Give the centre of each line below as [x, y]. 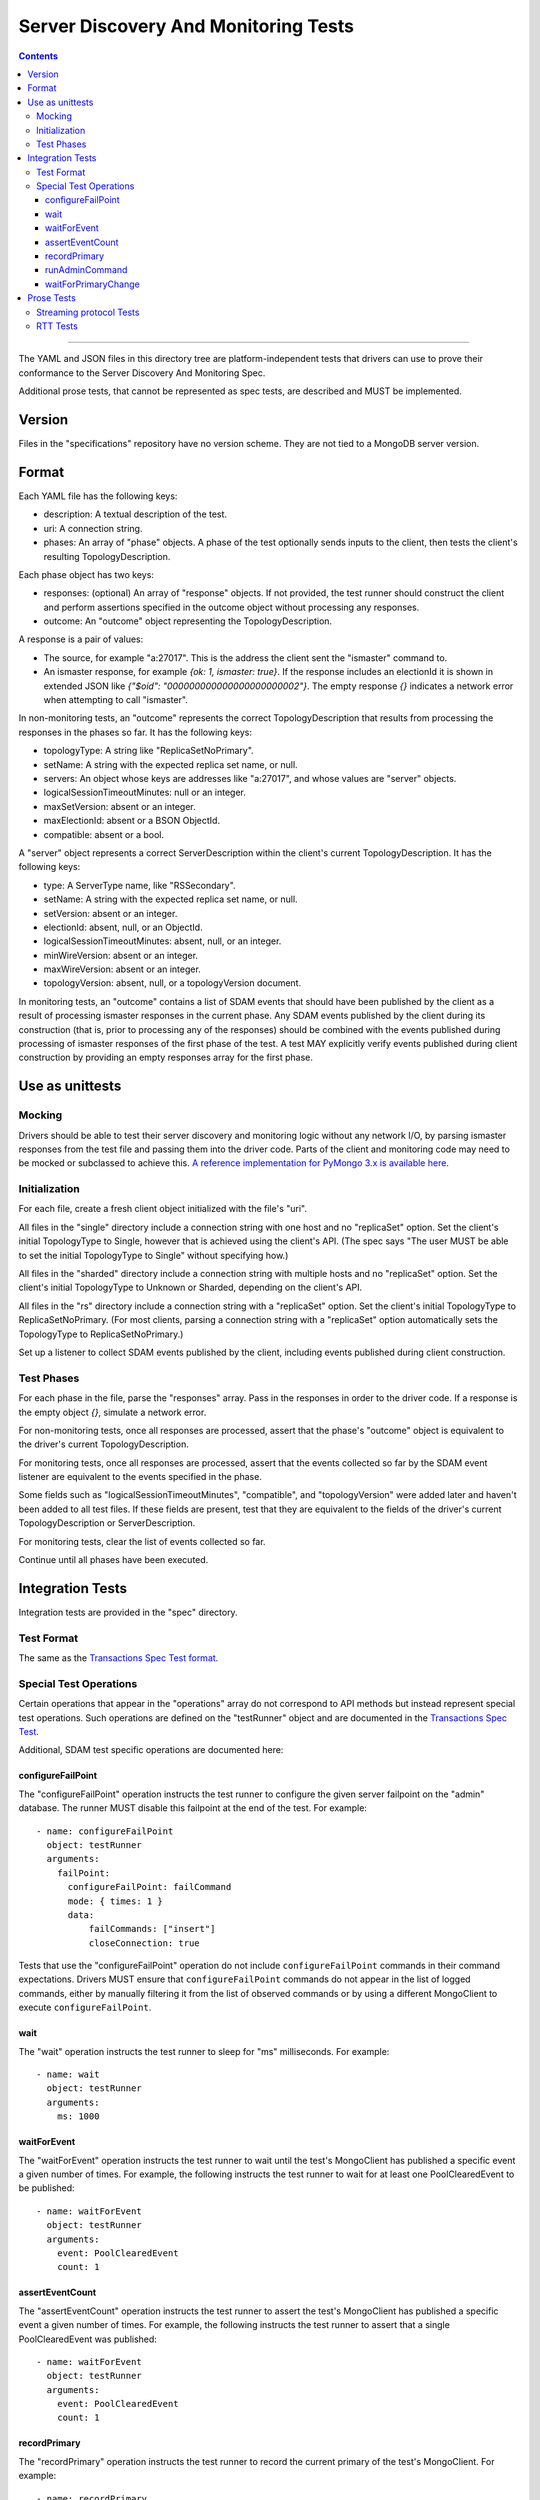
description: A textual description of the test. [135, 514]
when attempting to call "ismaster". [116, 700]
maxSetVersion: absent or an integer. [120, 806]
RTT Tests [57, 326]
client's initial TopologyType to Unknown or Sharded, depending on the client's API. [190, 1287]
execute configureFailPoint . [85, 2007]
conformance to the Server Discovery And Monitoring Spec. [142, 372]
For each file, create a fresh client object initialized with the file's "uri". [162, 1209]
